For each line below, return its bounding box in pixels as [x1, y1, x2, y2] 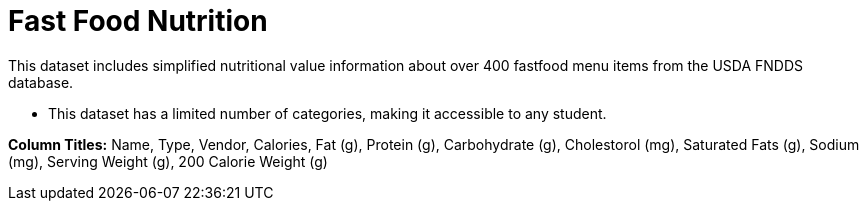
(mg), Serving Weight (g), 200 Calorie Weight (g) [8, 152, 328, 170]
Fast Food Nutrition [8, 4, 268, 38]
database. [8, 73, 74, 91]
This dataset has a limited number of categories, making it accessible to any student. [48, 104, 607, 122]
